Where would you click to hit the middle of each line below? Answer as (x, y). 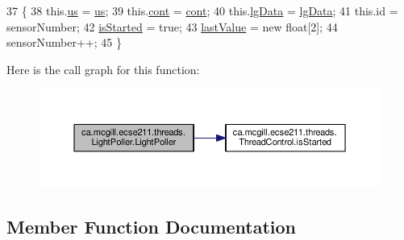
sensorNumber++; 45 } (64, 42)
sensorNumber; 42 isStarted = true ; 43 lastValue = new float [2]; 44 (172, 26)
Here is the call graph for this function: (103, 69)
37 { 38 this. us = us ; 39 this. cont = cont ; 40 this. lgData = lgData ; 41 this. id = (202, 10)
